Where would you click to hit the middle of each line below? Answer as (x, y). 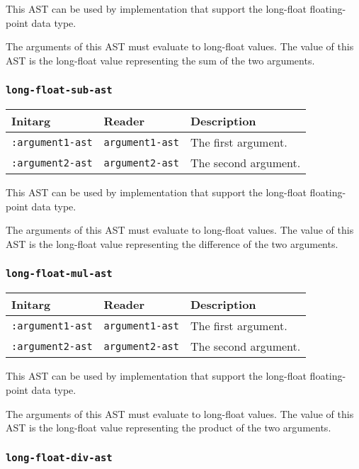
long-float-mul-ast (59, 274)
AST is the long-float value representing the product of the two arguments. (169, 428)
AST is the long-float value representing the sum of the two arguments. (160, 60)
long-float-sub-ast (59, 90)
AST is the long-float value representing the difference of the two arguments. (172, 243)
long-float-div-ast (59, 457)
